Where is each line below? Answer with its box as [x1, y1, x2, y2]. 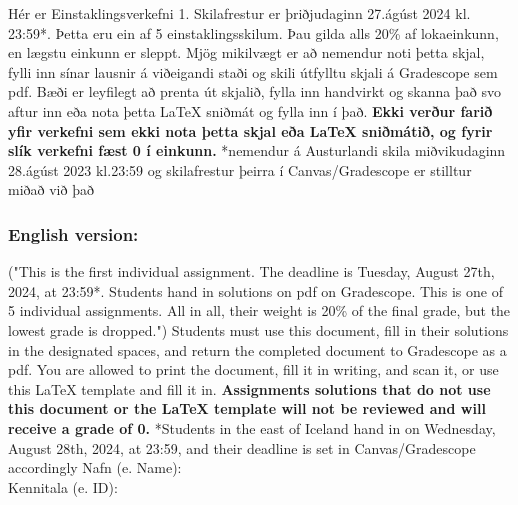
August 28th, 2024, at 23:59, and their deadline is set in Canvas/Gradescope [8, 437, 476, 458]
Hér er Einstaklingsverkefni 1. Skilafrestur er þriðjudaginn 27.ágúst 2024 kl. [8, 3, 471, 23]
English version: [8, 221, 139, 246]
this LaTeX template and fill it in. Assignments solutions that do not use [8, 378, 491, 399]
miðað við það [8, 179, 94, 200]
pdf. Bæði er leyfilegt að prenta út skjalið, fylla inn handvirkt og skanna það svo [8, 81, 501, 102]
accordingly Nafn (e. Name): [8, 457, 182, 478]
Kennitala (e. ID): [8, 476, 118, 497]
